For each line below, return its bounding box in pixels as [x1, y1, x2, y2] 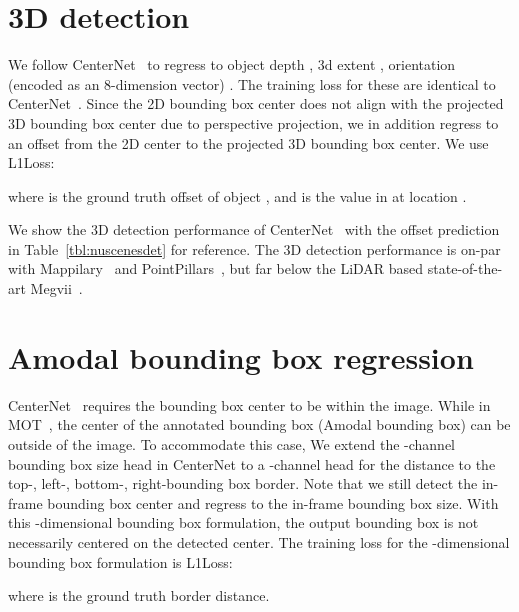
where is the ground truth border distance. [8, 585, 270, 606]
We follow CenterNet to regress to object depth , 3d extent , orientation [8, 54, 456, 75]
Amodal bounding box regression [8, 336, 474, 377]
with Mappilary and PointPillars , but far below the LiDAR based [8, 258, 424, 279]
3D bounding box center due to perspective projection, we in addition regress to [8, 112, 499, 133]
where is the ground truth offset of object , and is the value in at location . [8, 185, 467, 206]
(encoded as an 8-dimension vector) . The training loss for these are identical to [8, 73, 496, 94]
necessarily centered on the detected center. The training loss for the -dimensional [8, 531, 510, 552]
